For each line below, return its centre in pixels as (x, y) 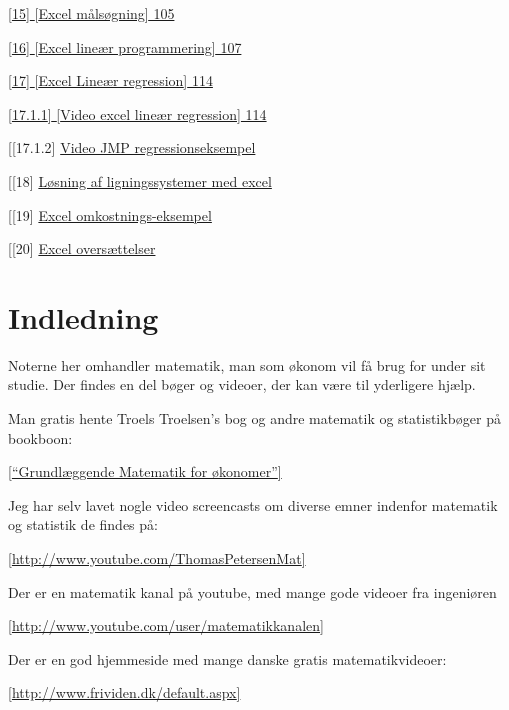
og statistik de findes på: (83, 524)
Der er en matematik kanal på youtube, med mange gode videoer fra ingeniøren (252, 591)
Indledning (83, 316)
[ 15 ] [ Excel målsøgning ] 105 (91, 13)
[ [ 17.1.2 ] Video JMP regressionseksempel (132, 147)
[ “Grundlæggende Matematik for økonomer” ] (145, 471)
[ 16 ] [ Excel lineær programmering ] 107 (125, 46)
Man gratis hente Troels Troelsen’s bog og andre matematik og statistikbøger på (254, 418)
